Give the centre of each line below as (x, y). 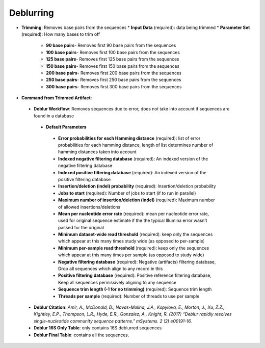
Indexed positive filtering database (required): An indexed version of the (132, 172)
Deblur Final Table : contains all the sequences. (81, 335)
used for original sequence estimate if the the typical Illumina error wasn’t (132, 220)
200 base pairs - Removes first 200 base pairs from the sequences (114, 73)
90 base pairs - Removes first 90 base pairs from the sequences (111, 45)
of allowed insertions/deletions (89, 207)
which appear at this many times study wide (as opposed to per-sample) (132, 241)
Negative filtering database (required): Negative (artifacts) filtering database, (137, 262)
